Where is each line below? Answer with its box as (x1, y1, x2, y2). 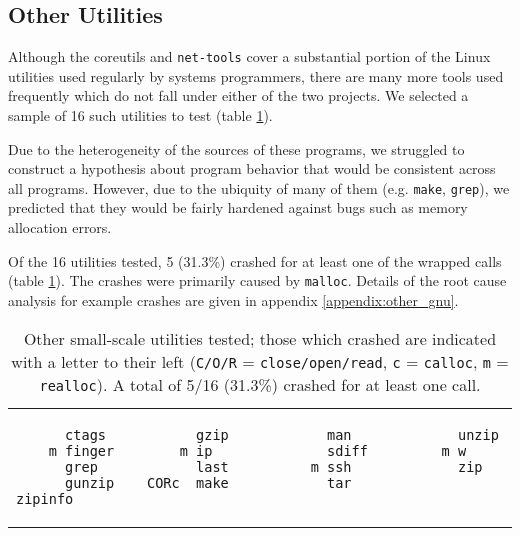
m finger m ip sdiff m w (48, 442, 467, 459)
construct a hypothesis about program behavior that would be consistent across (8, 158, 496, 179)
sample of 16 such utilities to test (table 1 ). (8, 105, 273, 126)
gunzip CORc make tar (65, 474, 352, 491)
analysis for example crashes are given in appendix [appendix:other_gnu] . (8, 289, 459, 310)
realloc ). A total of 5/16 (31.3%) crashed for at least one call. (39, 372, 481, 396)
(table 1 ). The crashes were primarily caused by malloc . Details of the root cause (8, 270, 507, 291)
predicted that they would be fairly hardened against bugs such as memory (8, 197, 468, 218)
